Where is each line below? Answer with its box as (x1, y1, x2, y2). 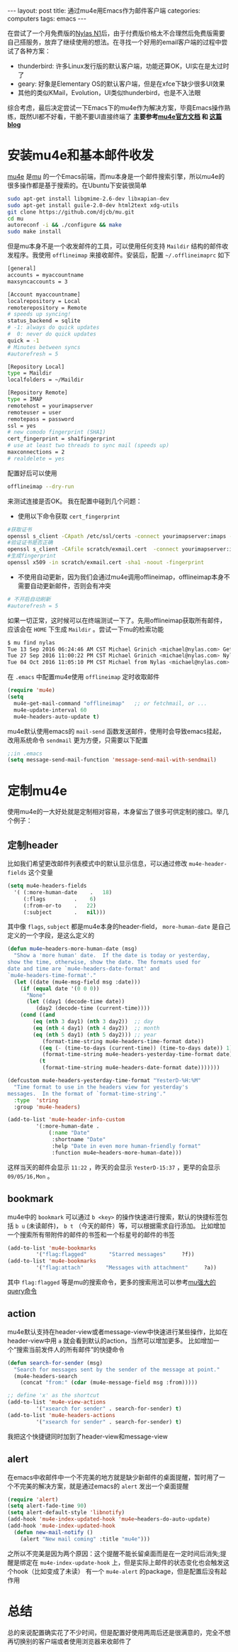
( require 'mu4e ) (7, 687, 55, 694)
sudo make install (7, 228, 62, 236)
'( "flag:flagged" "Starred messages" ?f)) (35, 1251, 195, 1258)
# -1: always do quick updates (7, 324, 100, 331)
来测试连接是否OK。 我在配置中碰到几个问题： (7, 497, 143, 505)
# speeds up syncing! (7, 311, 72, 318)
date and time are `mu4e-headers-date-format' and (7, 965, 160, 973)
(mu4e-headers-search (13, 1372, 78, 1380)
